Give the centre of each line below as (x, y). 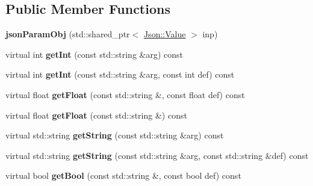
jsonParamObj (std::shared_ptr (68, 34)
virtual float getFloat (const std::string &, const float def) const (125, 94)
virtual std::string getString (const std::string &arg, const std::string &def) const (157, 155)
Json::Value (165, 34)
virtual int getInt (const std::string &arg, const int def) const (120, 74)
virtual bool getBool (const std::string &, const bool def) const (123, 175)
